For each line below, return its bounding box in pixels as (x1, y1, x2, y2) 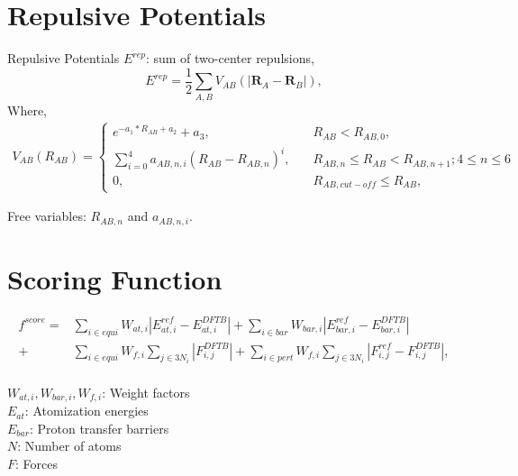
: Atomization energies (24, 401, 149, 420)
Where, (7, 100, 47, 119)
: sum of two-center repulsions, (145, 49, 314, 68)
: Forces (15, 453, 58, 472)
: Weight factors (102, 382, 190, 401)
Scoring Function (7, 260, 223, 297)
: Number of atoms (17, 436, 122, 455)
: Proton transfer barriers (29, 418, 169, 437)
